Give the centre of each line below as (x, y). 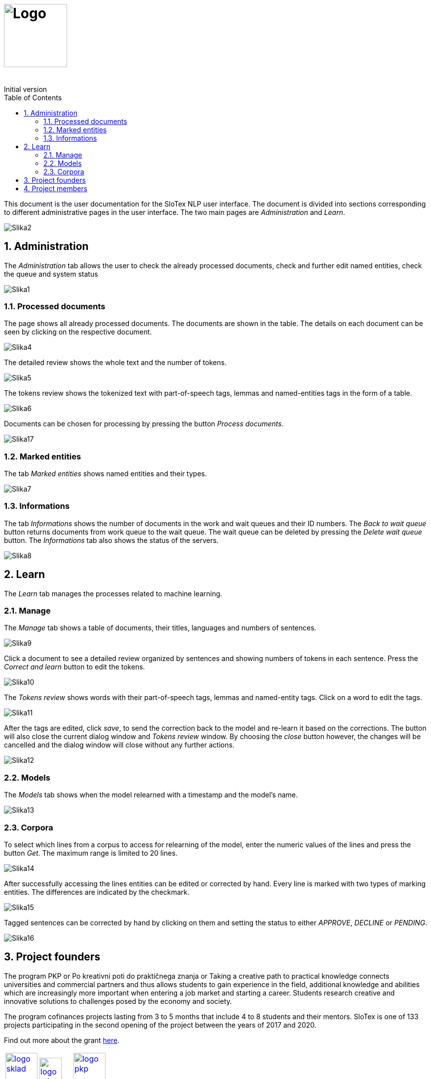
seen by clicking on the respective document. (78, 332)
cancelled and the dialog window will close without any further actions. (119, 745)
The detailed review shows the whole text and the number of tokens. (115, 363)
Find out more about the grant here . (62, 1040)
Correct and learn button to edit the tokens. (74, 667)
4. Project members (56, 188)
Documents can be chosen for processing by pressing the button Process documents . (144, 424)
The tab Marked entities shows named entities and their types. (106, 474)
